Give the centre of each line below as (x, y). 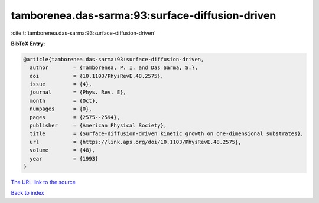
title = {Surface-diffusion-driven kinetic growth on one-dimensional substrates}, (167, 134)
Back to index (27, 193)
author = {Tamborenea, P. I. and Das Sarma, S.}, (114, 68)
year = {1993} (64, 158)
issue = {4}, (61, 84)
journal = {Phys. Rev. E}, (78, 92)
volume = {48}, (63, 150)
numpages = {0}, (61, 109)
